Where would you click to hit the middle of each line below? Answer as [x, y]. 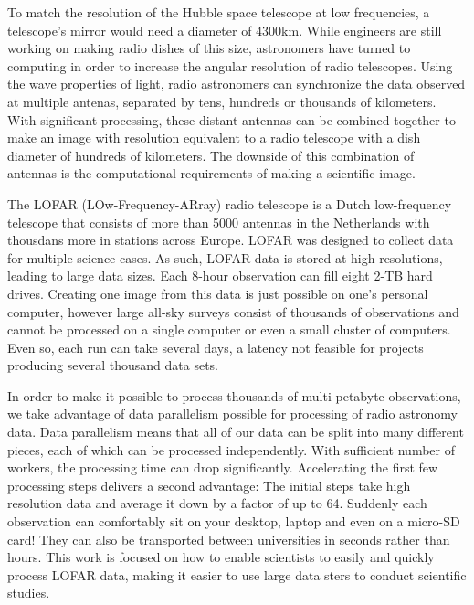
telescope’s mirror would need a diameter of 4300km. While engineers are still [225, 30]
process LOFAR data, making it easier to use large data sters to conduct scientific [237, 574]
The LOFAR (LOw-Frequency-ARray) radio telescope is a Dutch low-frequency [230, 203]
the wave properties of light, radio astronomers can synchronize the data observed [237, 84]
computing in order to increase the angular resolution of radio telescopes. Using [230, 65]
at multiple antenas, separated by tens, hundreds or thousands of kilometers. [222, 101]
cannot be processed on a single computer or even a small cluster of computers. [229, 329]
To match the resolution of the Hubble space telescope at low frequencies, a [219, 12]
